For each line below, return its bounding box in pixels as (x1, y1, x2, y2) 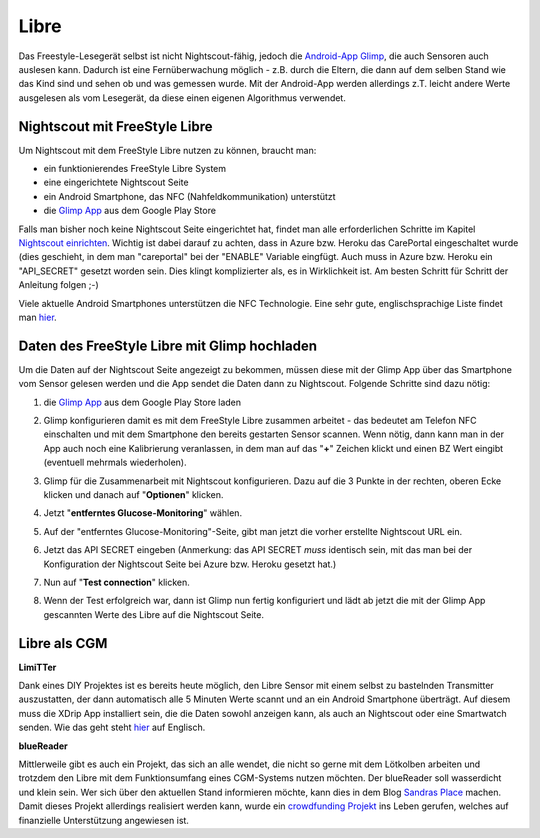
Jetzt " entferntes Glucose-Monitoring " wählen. (43, 507, 243, 519)
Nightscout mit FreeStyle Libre (18, 118, 213, 135)
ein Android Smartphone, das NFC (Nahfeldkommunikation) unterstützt (43, 190, 336, 202)
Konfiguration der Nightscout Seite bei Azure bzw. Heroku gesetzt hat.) (43, 558, 337, 570)
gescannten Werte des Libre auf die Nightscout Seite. (43, 608, 265, 620)
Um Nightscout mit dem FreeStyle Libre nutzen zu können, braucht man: (18, 144, 317, 156)
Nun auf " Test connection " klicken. (43, 576, 190, 588)
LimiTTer (18, 661, 57, 673)
